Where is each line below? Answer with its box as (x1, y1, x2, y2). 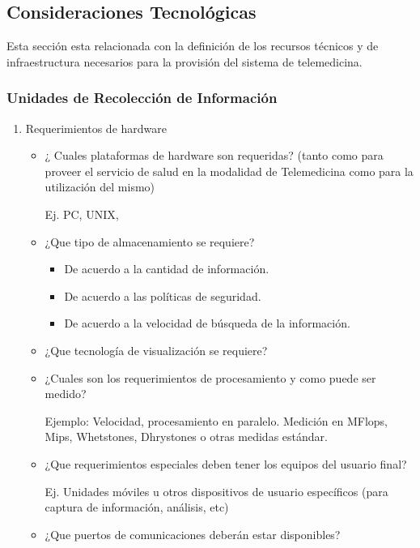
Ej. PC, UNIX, (45, 205, 119, 222)
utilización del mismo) (45, 178, 155, 195)
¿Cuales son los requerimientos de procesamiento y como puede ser (45, 369, 376, 386)
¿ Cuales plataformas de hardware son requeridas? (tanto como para (45, 147, 384, 164)
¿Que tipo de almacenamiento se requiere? (45, 233, 255, 250)
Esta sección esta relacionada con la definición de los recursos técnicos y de (6, 37, 379, 54)
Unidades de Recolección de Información (6, 88, 278, 108)
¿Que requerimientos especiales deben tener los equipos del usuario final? (45, 455, 407, 472)
